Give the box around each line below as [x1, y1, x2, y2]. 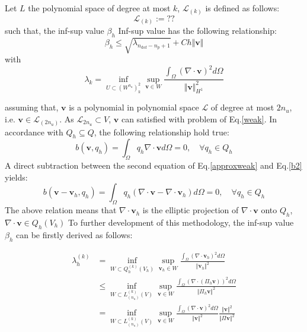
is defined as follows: [205, 2, 280, 14]
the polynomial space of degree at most [28, 2, 171, 14]
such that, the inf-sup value [5, 24, 104, 37]
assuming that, [5, 101, 59, 113]
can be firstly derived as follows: [16, 228, 133, 241]
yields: [5, 170, 28, 183]
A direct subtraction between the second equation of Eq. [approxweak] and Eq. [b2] [5, 159, 302, 172]
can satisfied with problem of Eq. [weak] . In [121, 113, 277, 125]
